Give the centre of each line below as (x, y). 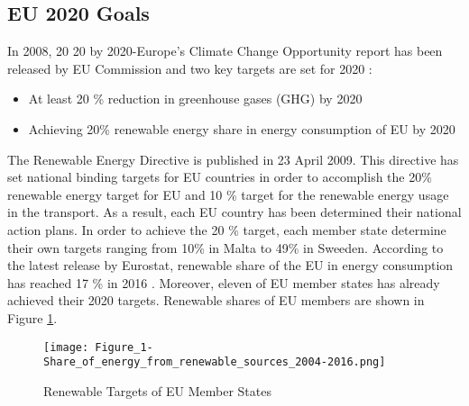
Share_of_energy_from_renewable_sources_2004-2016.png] (215, 362)
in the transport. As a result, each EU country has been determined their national (234, 212)
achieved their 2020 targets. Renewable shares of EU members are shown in (216, 300)
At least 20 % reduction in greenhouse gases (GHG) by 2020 (195, 99)
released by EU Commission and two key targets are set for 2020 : (190, 68)
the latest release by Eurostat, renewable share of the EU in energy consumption (230, 265)
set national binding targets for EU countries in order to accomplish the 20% (220, 177)
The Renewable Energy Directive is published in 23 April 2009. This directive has (233, 159)
